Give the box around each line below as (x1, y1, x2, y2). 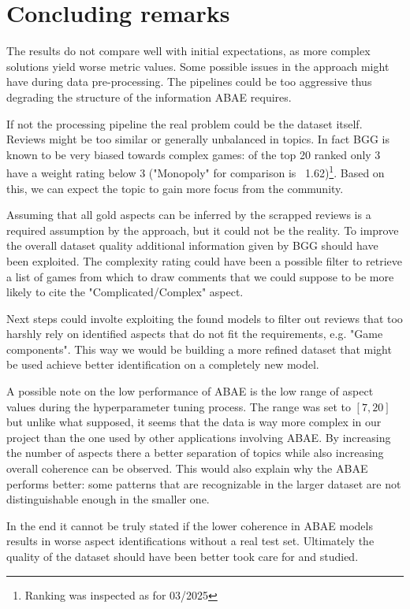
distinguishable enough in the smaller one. (6, 491, 210, 507)
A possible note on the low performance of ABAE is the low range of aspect (6, 383, 374, 399)
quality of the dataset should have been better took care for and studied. (6, 548, 359, 564)
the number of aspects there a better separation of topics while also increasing (6, 444, 384, 461)
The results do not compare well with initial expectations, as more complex (6, 43, 371, 59)
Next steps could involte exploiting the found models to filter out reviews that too (6, 310, 403, 326)
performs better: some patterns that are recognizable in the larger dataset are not (6, 475, 401, 492)
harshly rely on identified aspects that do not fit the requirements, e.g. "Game (6, 325, 383, 342)
